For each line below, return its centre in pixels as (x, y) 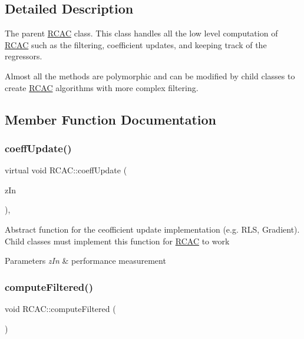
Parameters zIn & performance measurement (85, 261)
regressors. (24, 56)
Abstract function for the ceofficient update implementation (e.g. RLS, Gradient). (152, 229)
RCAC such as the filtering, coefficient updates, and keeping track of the (136, 44)
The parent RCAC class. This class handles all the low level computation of (141, 33)
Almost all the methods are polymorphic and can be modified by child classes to (150, 75)
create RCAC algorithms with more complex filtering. (102, 87)
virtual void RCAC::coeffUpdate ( (66, 170)
